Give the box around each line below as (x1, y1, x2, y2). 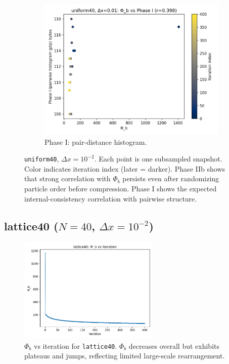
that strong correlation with (24, 173, 111, 184)
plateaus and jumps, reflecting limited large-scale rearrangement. (24, 350, 225, 361)
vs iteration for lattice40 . (33, 340, 117, 351)
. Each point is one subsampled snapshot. (94, 153, 222, 164)
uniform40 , (24, 153, 59, 164)
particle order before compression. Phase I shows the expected (24, 183, 217, 194)
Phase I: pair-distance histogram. (44, 136, 147, 147)
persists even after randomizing (122, 173, 219, 184)
